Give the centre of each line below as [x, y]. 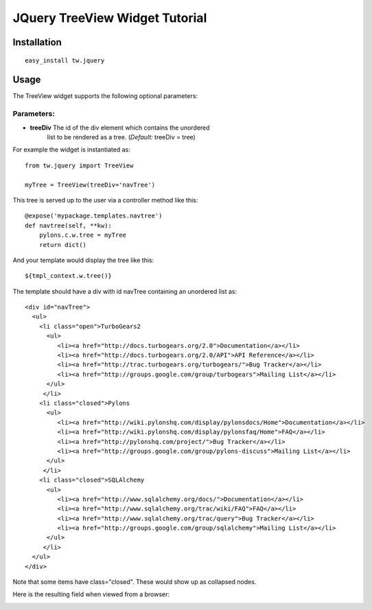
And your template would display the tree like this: [83, 260]
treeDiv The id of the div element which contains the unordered [120, 128]
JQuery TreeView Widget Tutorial [110, 18]
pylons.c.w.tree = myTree [83, 235]
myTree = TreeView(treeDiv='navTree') [90, 185]
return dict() [63, 245]
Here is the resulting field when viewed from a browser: [91, 594]
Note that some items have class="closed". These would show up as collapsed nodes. [135, 582]
